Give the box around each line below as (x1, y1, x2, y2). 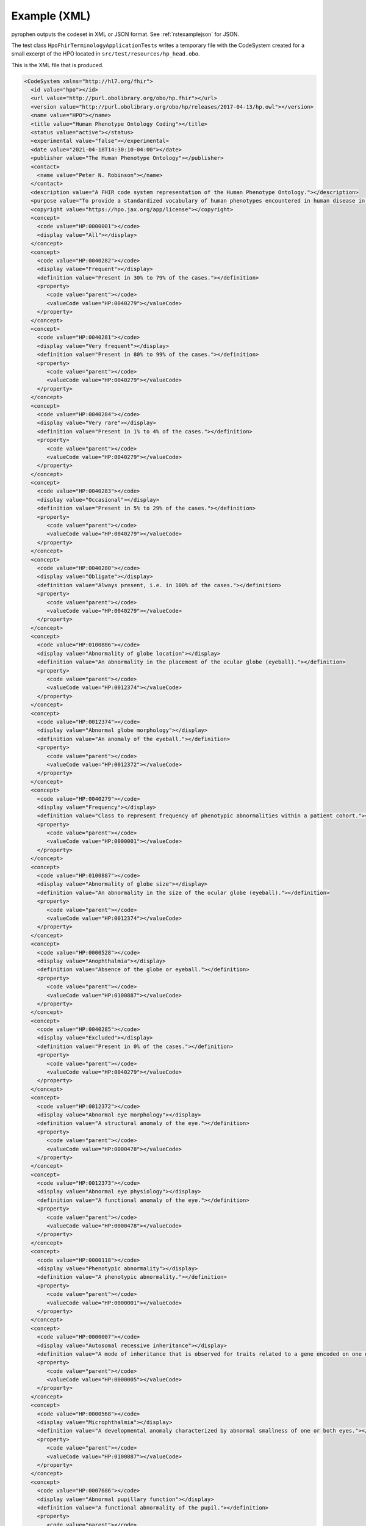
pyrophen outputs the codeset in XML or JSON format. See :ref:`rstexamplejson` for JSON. (11, 31, 240, 38)
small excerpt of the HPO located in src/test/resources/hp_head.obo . (11, 50, 201, 57)
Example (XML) (11, 9, 91, 23)
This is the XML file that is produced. (11, 61, 104, 68)
